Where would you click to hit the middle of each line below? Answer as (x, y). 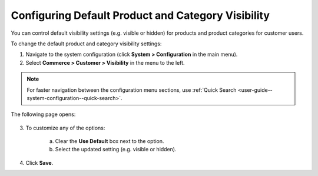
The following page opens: (43, 114)
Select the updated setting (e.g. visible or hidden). (116, 150)
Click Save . (39, 162)
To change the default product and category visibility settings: (86, 44)
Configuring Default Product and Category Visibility (140, 15)
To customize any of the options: (65, 128)
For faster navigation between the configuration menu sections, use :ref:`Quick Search (132, 90)
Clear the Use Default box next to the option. (110, 141)
